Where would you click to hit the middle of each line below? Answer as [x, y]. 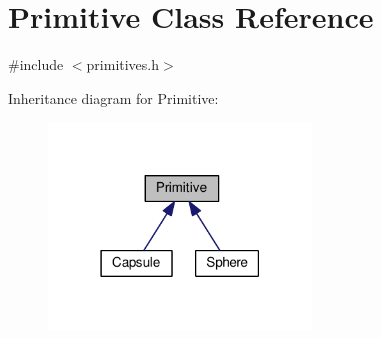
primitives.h [123, 64]
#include [36, 64]
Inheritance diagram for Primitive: [113, 97]
